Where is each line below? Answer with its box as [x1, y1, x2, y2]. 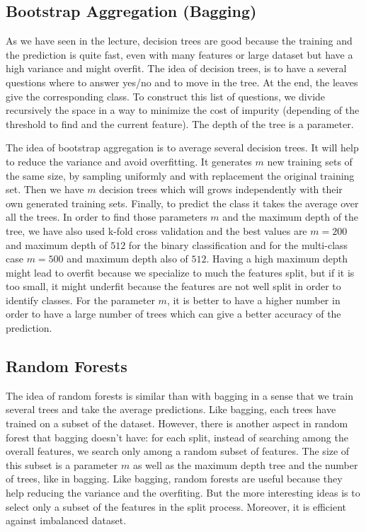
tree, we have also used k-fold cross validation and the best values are [6, 223, 307, 238]
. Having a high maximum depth [206, 251, 348, 266]
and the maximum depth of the [222, 209, 359, 224]
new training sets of [267, 154, 353, 168]
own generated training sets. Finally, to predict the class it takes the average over [6, 195, 359, 210]
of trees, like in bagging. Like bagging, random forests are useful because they [6, 471, 343, 486]
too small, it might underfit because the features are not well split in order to [6, 279, 341, 294]
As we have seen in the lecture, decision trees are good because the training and [6, 33, 353, 48]
